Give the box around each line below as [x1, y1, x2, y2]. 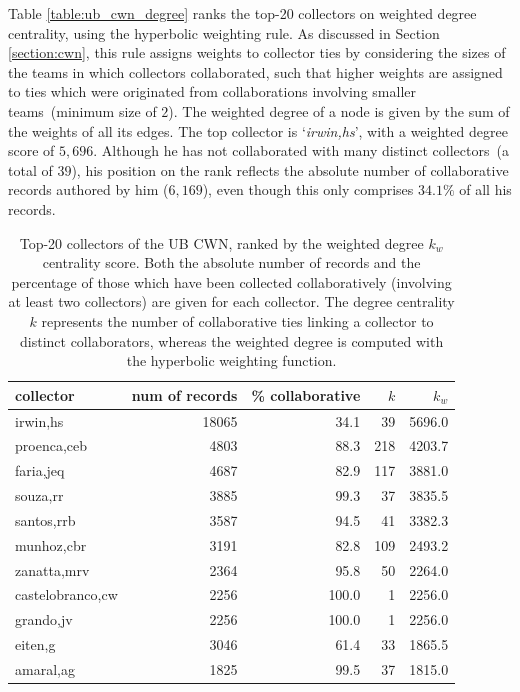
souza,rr [15, 485, 64, 506]
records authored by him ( [8, 179, 169, 200]
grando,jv [15, 609, 73, 630]
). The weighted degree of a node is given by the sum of [168, 100, 510, 121]
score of [8, 140, 55, 161]
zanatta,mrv [15, 559, 90, 580]
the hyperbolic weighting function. [126, 350, 337, 371]
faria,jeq [15, 460, 65, 481]
